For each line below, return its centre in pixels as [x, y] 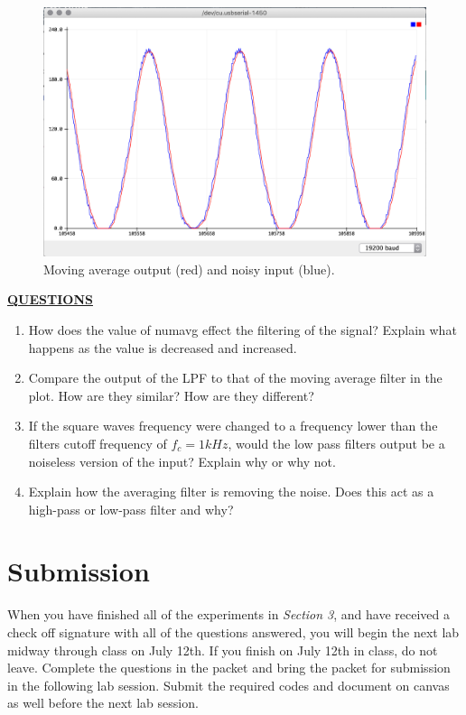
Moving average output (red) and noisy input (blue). [189, 269]
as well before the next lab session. [103, 703]
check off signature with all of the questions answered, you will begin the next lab [233, 632]
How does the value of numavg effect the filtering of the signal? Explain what [242, 329]
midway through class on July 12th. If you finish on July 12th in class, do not [223, 650]
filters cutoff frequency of [98, 443]
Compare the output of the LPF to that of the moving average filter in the [235, 378]
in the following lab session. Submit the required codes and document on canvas [228, 685]
